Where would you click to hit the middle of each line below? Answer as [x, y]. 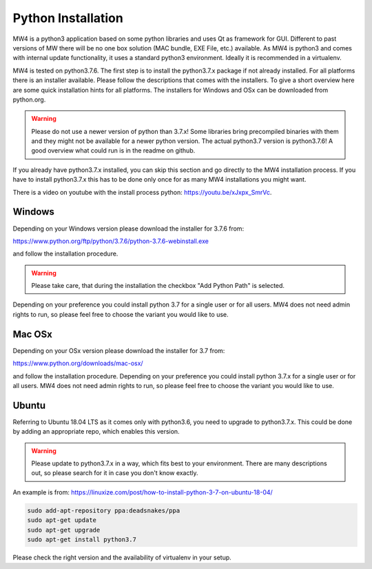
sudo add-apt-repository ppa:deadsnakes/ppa [104, 510]
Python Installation [68, 18]
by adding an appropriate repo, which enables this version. [96, 432]
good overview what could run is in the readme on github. [113, 151]
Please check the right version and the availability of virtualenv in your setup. [122, 557]
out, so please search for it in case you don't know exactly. [115, 473]
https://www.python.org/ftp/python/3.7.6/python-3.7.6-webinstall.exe [111, 241]
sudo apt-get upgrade [64, 530]
